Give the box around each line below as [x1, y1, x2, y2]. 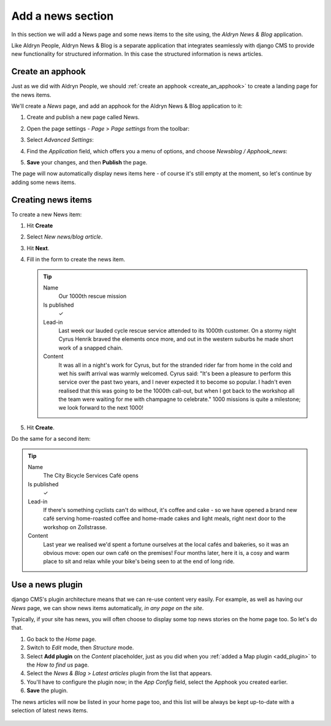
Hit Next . [26, 244, 50, 251]
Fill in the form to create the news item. [26, 256, 126, 263]
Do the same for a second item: [11, 435, 91, 443]
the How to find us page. [26, 661, 89, 668]
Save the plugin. [26, 687, 68, 694]
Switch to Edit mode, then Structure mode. [26, 644, 134, 651]
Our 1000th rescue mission [58, 292, 127, 300]
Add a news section [11, 9, 114, 23]
